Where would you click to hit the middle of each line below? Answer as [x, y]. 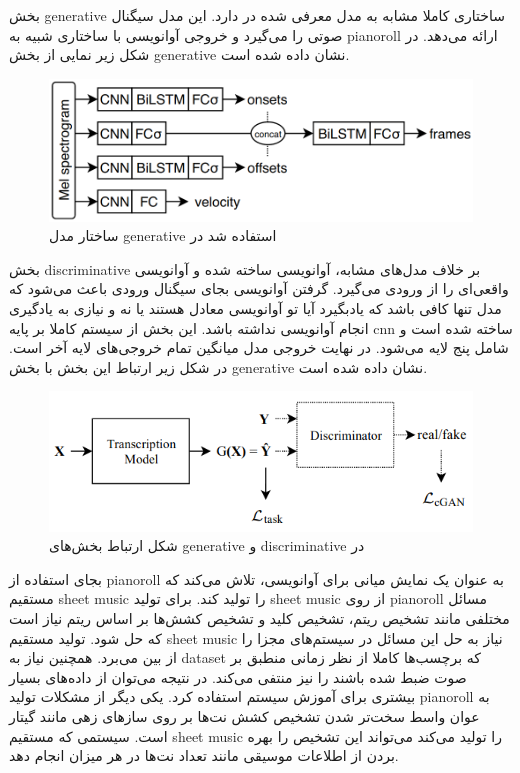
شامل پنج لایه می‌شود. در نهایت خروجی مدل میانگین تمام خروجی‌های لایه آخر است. [259, 347]
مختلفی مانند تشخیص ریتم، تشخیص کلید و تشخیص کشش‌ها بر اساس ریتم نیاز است [259, 618]
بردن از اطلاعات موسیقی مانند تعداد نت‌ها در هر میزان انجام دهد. [204, 755]
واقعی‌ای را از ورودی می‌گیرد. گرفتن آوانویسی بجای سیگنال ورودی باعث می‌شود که [259, 288]
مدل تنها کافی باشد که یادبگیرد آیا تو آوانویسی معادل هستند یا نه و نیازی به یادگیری [255, 307]
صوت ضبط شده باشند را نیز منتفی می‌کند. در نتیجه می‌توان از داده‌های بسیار [238, 676]
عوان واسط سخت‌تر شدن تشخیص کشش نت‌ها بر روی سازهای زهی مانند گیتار [244, 715]
